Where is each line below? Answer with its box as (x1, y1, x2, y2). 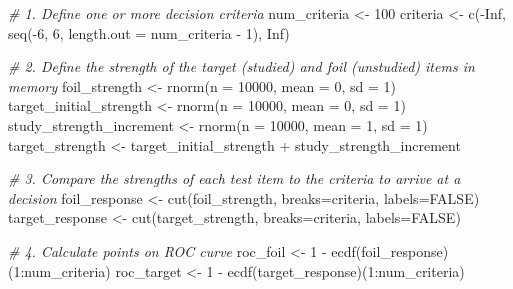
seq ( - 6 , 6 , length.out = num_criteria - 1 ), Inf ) (8, 22, 290, 43)
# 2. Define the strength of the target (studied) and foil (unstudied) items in (8, 56, 475, 77)
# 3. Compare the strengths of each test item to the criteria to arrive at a (8, 168, 461, 189)
